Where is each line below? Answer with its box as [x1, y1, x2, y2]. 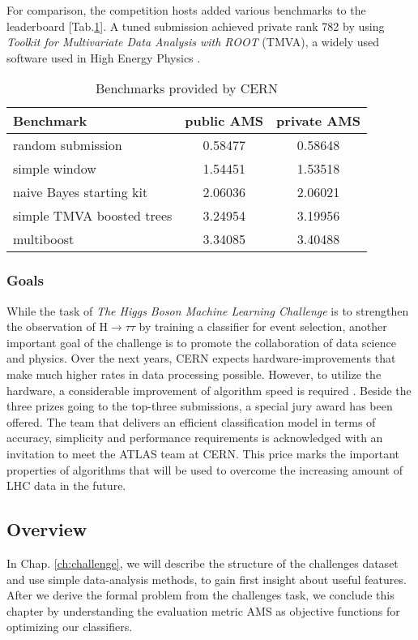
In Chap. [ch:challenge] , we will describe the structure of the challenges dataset [6, 554, 399, 571]
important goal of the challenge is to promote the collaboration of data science [6, 333, 396, 350]
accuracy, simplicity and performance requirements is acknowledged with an [6, 429, 383, 446]
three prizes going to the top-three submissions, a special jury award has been [6, 397, 393, 414]
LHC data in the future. [6, 477, 126, 494]
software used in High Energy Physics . [6, 49, 201, 66]
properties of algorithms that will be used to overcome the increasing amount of [6, 461, 403, 478]
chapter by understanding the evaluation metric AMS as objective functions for [6, 602, 400, 619]
